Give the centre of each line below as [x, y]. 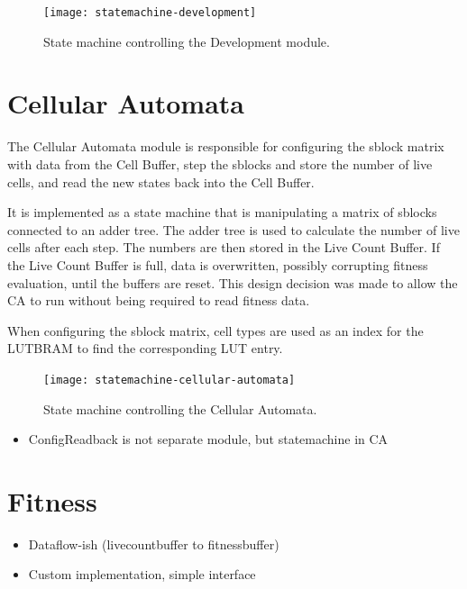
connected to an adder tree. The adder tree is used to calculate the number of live [233, 229]
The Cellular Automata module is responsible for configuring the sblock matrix [226, 146]
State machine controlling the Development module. [187, 41]
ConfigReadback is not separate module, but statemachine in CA [208, 439]
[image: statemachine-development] [150, 13]
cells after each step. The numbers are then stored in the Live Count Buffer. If [224, 247]
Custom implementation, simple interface [142, 574]
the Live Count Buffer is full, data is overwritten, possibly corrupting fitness [218, 264]
